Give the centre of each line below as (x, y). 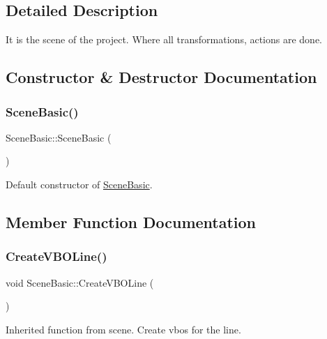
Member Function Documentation (131, 221)
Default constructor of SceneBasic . (79, 184)
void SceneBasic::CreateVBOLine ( (80, 282)
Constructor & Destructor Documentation (161, 77)
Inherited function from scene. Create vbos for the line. (123, 329)
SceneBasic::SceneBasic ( (59, 137)
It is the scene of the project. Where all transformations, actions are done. (164, 39)
